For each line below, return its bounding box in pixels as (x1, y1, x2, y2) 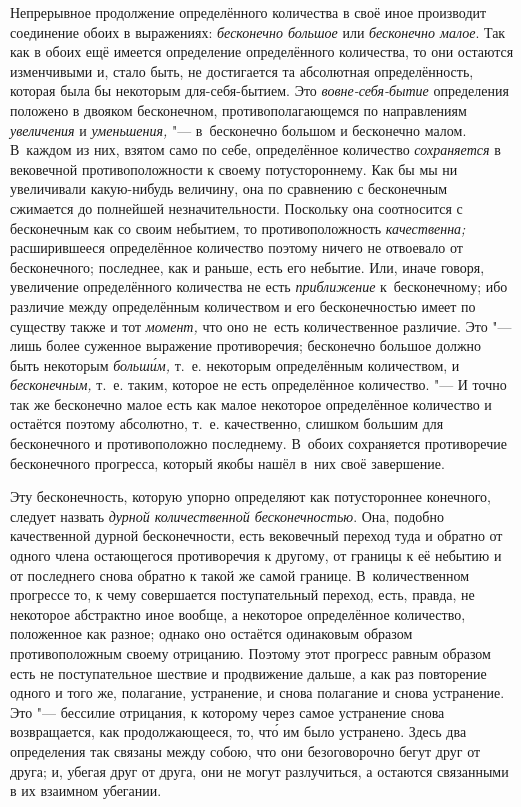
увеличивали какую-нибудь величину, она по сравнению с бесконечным (10, 178, 448, 199)
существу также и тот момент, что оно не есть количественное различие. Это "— (10, 315, 512, 336)
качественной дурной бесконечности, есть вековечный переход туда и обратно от (10, 525, 503, 546)
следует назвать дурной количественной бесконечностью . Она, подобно (10, 505, 444, 526)
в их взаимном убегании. (10, 780, 162, 801)
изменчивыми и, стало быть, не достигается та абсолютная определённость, (10, 60, 474, 81)
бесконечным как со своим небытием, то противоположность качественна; (10, 217, 466, 238)
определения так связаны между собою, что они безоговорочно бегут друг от (10, 740, 481, 761)
